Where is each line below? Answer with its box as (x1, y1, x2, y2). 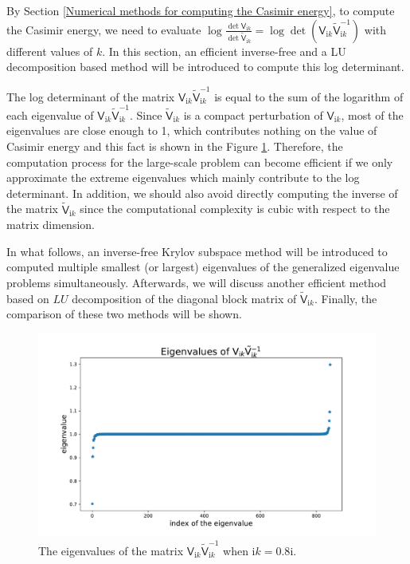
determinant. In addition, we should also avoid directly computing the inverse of (6, 184, 398, 201)
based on (6, 290, 49, 306)
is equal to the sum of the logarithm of (214, 88, 404, 105)
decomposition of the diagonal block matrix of (72, 290, 297, 306)
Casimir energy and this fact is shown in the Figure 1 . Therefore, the (6, 138, 343, 154)
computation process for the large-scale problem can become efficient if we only (6, 153, 393, 170)
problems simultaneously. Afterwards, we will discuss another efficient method (6, 274, 387, 290)
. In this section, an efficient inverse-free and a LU (102, 42, 346, 59)
